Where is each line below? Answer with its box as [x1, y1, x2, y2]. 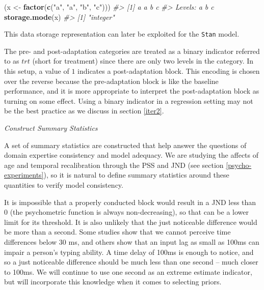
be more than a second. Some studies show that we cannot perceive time [4, 226, 231, 237]
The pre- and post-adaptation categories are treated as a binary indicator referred [4, 45, 260, 56]
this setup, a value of [4, 66, 69, 76]
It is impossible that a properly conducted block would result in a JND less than [4, 196, 256, 207]
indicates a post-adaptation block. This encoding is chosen [77, 66, 260, 76]
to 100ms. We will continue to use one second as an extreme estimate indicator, [4, 266, 252, 277]
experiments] [4, 169, 44, 180]
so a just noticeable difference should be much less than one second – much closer [4, 256, 258, 267]
